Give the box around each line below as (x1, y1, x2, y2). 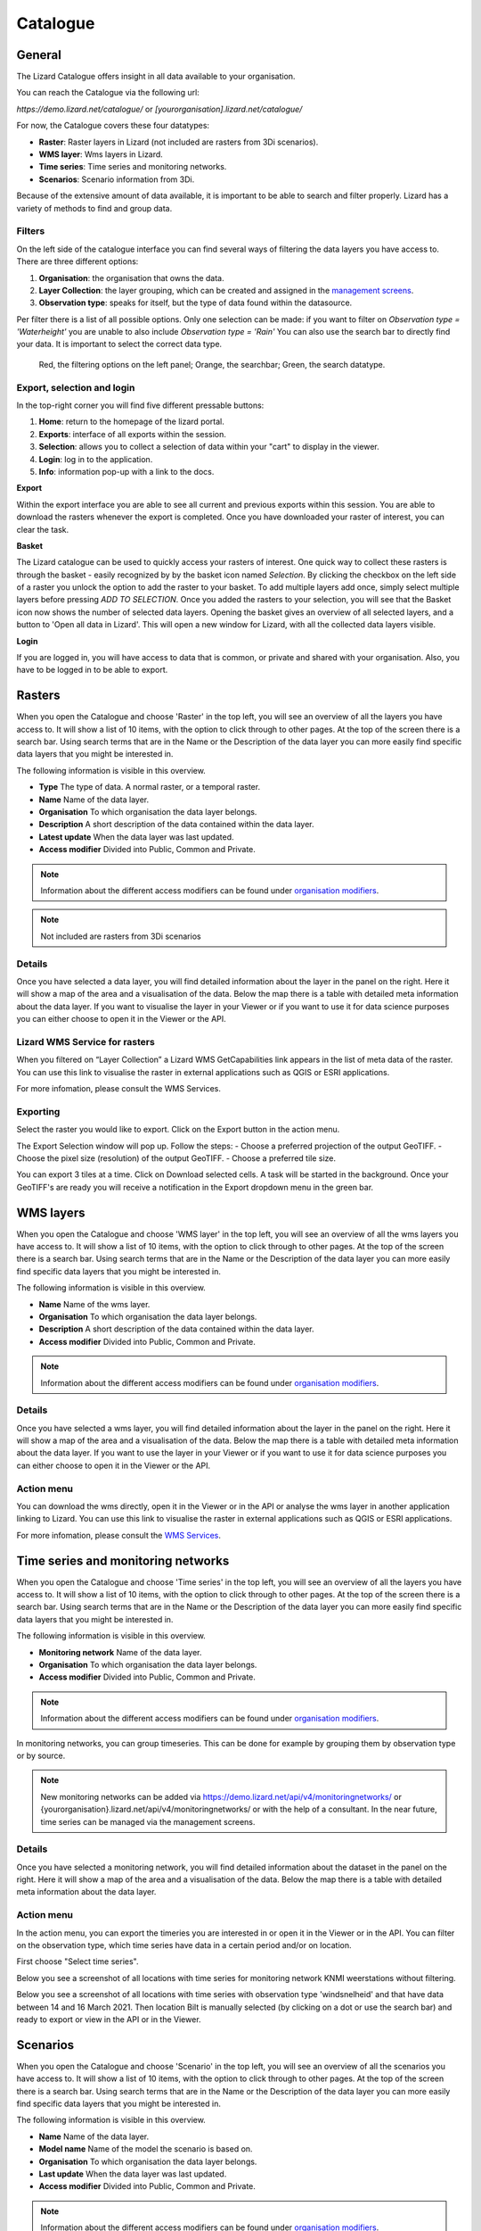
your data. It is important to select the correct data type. (16, 339, 223, 350)
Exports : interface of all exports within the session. (38, 428, 227, 439)
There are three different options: (16, 256, 139, 267)
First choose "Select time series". (16, 1956, 139, 1967)
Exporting (16, 1105, 61, 1117)
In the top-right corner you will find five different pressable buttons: (16, 400, 265, 411)
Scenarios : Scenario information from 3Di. (38, 174, 195, 185)
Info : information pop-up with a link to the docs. (38, 466, 215, 477)
